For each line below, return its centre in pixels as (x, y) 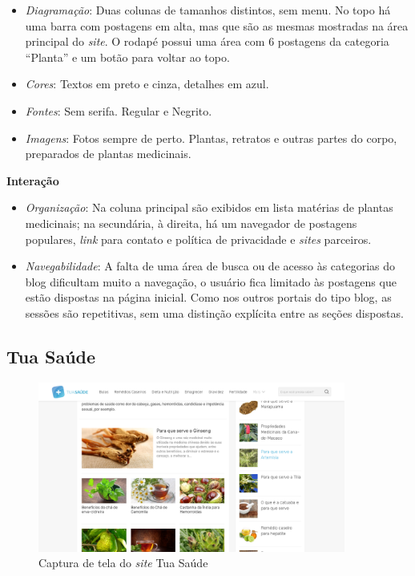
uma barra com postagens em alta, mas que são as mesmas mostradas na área (217, 25)
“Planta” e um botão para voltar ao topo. (127, 57)
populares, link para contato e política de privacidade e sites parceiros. (198, 239)
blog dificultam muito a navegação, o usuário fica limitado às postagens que (211, 281)
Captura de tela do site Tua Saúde (123, 563)
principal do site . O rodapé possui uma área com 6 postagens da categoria (207, 41)
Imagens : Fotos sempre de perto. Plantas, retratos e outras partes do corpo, (211, 138)
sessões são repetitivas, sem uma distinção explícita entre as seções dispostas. (214, 312)
